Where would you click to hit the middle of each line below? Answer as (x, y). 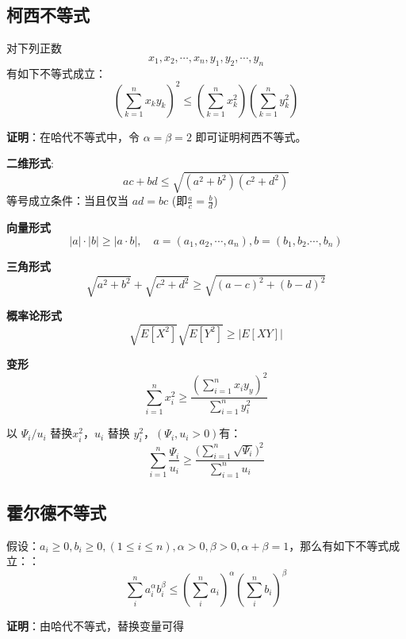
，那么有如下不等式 (339, 545)
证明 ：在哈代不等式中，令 (73, 136)
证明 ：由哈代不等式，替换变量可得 (95, 625)
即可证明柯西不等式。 (251, 136)
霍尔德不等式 (56, 512)
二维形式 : (30, 163)
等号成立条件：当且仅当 (67, 200)
